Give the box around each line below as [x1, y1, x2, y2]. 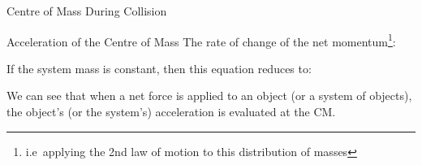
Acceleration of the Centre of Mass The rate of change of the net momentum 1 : [6, 30, 396, 50]
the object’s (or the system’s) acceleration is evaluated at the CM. [6, 103, 336, 120]
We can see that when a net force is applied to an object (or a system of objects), [6, 87, 412, 104]
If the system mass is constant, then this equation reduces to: [6, 59, 312, 76]
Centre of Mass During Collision [6, 2, 167, 19]
